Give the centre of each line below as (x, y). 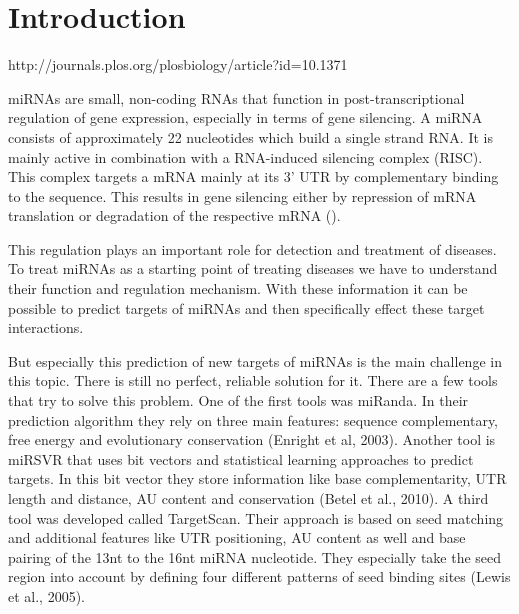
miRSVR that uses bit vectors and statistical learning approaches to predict (241, 458)
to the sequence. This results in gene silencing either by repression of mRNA (242, 195)
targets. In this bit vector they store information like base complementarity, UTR (257, 478)
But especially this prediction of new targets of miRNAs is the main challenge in (255, 360)
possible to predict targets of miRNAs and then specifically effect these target (246, 307)
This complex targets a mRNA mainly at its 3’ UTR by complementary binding (253, 176)
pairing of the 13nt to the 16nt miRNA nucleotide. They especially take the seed (255, 556)
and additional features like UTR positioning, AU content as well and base (237, 537)
